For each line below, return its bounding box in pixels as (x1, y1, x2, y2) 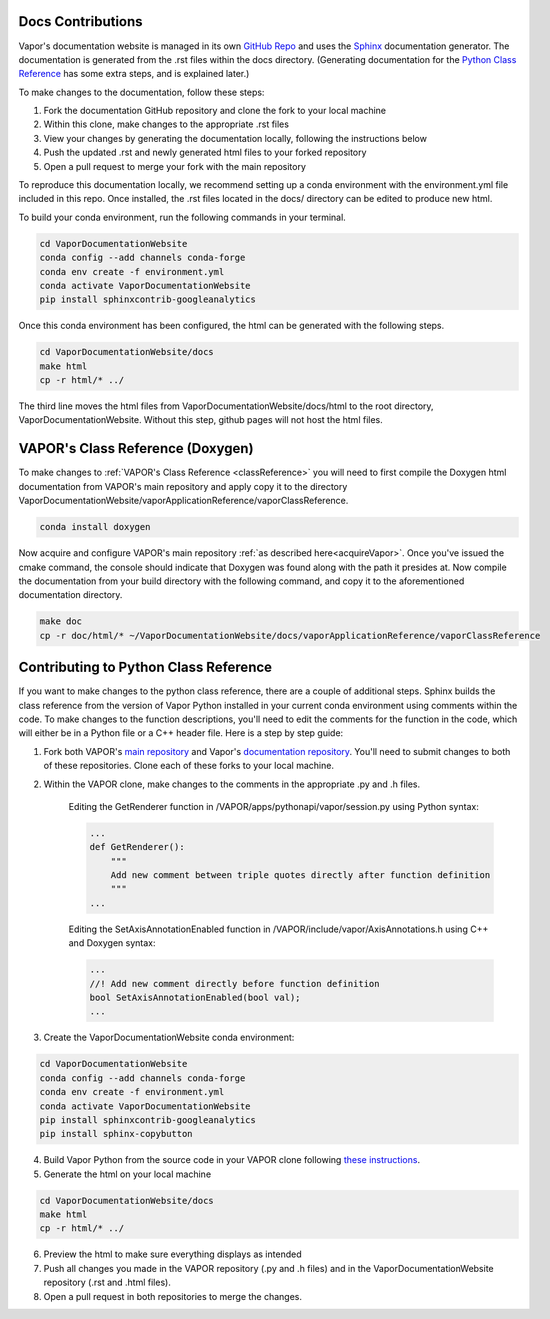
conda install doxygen (39, 521, 151, 533)
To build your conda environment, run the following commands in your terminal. (18, 211, 347, 223)
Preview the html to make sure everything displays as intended (43, 1248, 302, 1260)
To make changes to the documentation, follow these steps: (18, 86, 265, 98)
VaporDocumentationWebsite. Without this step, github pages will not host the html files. (18, 414, 384, 426)
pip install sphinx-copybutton (39, 1128, 194, 1140)
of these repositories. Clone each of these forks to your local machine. (43, 760, 335, 772)
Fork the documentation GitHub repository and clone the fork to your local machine (43, 105, 387, 117)
